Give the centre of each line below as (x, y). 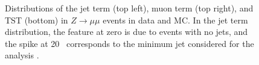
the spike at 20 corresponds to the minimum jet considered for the (129, 43)
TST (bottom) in (37, 20)
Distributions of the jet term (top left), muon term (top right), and (129, 8)
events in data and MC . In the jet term (175, 20)
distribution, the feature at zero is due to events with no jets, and (126, 32)
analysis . (22, 55)
